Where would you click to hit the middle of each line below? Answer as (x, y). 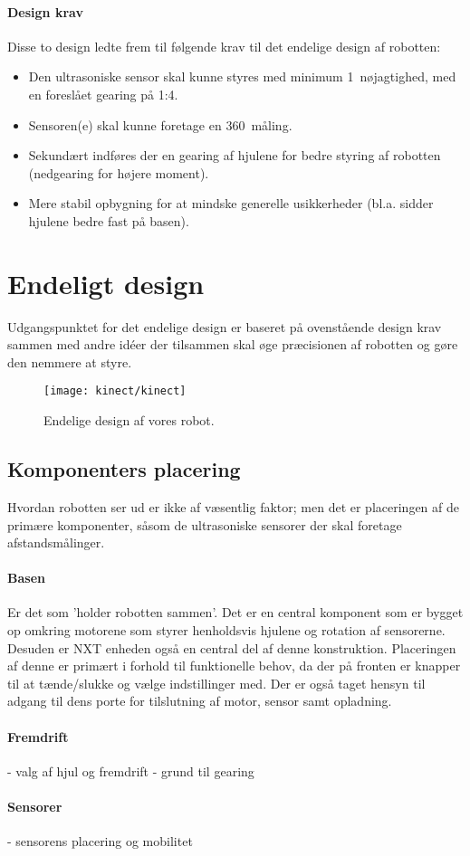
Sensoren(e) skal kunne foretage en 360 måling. (160, 124)
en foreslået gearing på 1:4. (103, 94)
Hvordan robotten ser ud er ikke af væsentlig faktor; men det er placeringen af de (233, 506)
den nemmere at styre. (70, 361)
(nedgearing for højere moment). (119, 172)
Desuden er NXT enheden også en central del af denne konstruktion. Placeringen (232, 647)
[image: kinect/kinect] (115, 391)
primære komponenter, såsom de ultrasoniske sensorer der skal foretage (205, 524)
